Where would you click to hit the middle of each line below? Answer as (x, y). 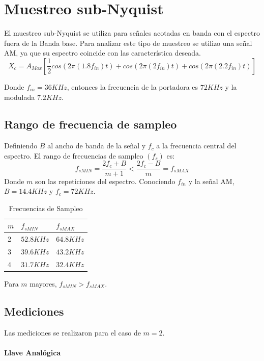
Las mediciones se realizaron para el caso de (72, 332)
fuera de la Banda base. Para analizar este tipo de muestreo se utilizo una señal (128, 43)
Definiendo (21, 146)
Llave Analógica (33, 352)
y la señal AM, (211, 181)
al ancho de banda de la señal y (97, 146)
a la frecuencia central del (196, 146)
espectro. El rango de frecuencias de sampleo (74, 155)
